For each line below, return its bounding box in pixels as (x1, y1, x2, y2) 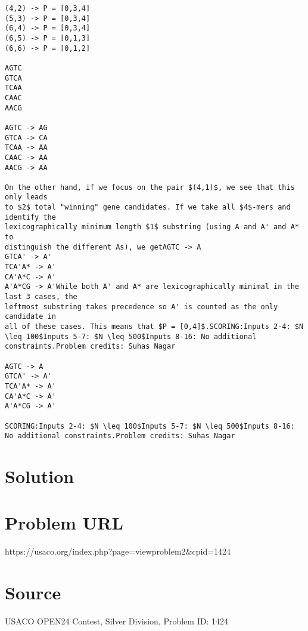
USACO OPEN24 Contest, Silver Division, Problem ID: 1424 (5, 615, 228, 627)
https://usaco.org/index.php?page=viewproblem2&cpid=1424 (5, 545, 231, 558)
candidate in (5, 312, 56, 321)
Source (5, 580, 61, 605)
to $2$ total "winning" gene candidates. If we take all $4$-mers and (5, 203, 291, 212)
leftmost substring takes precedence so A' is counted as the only (5, 302, 278, 311)
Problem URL (5, 510, 123, 535)
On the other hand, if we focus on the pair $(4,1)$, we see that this (5, 183, 295, 192)
